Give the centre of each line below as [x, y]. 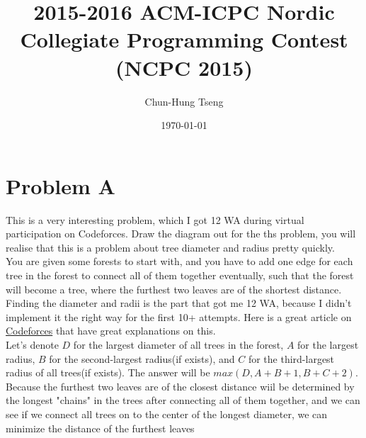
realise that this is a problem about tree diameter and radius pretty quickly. [170, 247]
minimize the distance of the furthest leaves [100, 428]
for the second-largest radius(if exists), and [142, 358]
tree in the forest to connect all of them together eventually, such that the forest [180, 275]
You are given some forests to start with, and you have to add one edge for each [179, 261]
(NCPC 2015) [184, 67]
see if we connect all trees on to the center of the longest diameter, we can [167, 414]
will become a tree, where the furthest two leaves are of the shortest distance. [174, 289]
